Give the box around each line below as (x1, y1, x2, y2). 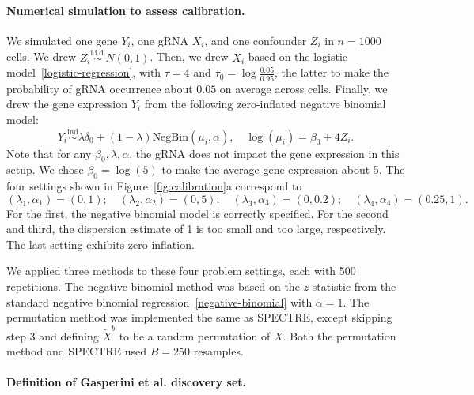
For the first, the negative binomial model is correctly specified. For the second (6, 205, 389, 221)
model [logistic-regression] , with (6, 64, 161, 81)
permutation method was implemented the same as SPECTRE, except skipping (6, 309, 392, 325)
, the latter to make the (275, 64, 389, 81)
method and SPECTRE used (6, 343, 147, 359)
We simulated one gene (6, 32, 118, 48)
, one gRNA (131, 32, 188, 48)
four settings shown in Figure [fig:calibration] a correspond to (6, 178, 302, 194)
